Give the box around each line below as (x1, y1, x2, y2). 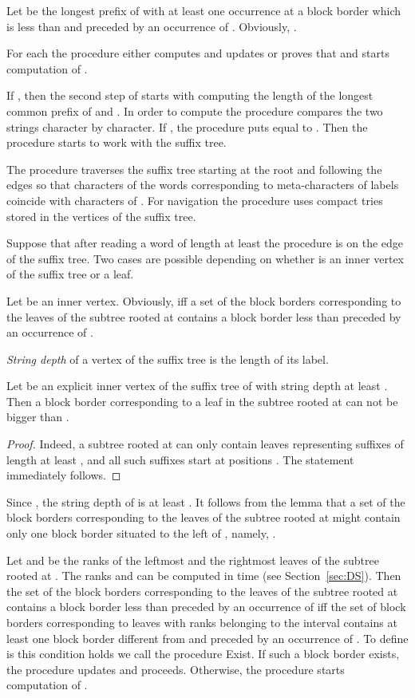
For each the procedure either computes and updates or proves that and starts (6, 45, 389, 61)
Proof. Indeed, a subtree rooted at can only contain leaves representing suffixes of (6, 436, 404, 452)
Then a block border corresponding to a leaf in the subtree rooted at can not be (6, 392, 398, 409)
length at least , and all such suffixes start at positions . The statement (6, 451, 354, 467)
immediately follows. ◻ (6, 467, 121, 483)
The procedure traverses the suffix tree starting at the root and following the (6, 160, 382, 177)
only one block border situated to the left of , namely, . (6, 525, 276, 542)
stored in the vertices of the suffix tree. (6, 207, 196, 224)
